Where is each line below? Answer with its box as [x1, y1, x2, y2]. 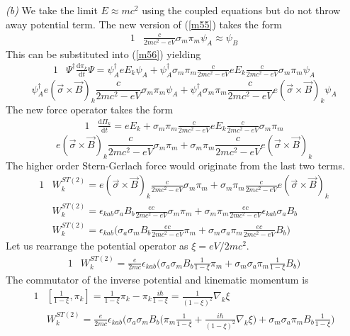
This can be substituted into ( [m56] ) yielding [6, 46, 201, 61]
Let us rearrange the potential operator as [6, 238, 188, 253]
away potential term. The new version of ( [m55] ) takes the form [6, 16, 282, 31]
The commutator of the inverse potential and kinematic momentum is [6, 272, 309, 287]
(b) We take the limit [6, 3, 98, 17]
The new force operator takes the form [6, 102, 174, 117]
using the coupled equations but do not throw [142, 3, 341, 17]
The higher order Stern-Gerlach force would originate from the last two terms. [6, 157, 345, 172]
